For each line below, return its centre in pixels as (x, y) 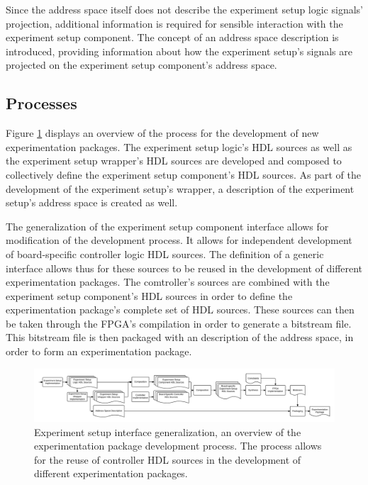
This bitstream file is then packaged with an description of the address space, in (180, 337)
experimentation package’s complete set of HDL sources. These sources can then (180, 310)
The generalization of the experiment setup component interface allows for (167, 226)
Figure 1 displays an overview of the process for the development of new (162, 133)
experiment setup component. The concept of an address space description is (172, 37)
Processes (41, 103)
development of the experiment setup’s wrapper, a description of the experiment (180, 188)
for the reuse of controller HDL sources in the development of (168, 459)
